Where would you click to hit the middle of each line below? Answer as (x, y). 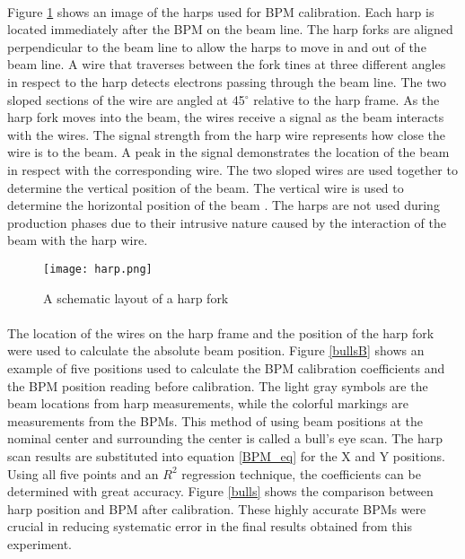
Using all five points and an (83, 473)
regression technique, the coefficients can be (301, 473)
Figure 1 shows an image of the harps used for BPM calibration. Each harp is (221, 11)
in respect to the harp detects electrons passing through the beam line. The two (227, 81)
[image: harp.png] (98, 269)
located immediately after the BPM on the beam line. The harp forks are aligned (230, 29)
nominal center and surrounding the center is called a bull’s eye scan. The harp (225, 438)
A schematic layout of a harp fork (136, 297)
